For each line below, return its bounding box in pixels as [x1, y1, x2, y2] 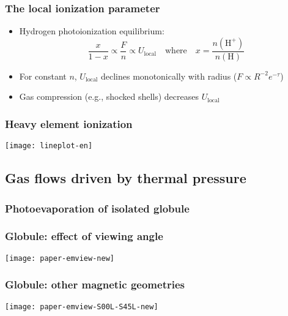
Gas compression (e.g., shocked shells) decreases [19, 90, 199, 103]
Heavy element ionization [5, 116, 133, 131]
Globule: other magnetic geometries [5, 277, 185, 292]
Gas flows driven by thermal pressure [5, 168, 246, 187]
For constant [19, 69, 67, 82]
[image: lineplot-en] [5, 141, 93, 151]
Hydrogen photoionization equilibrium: [19, 24, 164, 37]
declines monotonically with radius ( [101, 69, 237, 82]
